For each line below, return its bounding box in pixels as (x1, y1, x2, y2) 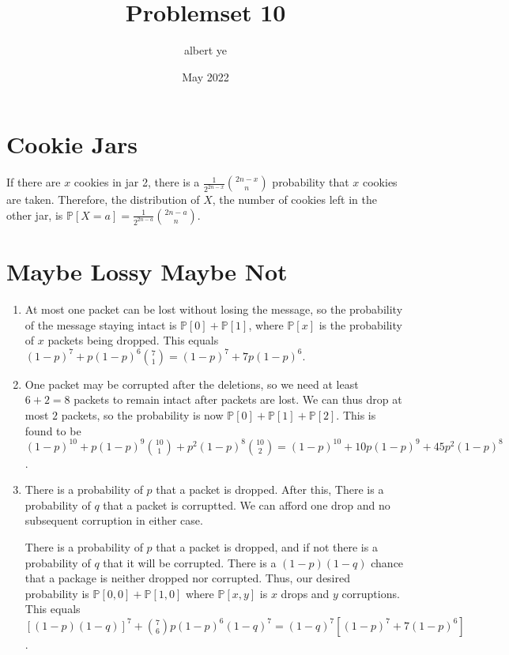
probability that (272, 174, 349, 190)
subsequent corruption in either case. (25, 512, 203, 529)
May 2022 (182, 68, 229, 85)
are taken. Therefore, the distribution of (6, 191, 200, 208)
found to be (25, 422, 81, 439)
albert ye (183, 42, 228, 58)
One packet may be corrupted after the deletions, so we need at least (25, 375, 359, 392)
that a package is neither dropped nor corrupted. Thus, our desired (25, 570, 351, 586)
